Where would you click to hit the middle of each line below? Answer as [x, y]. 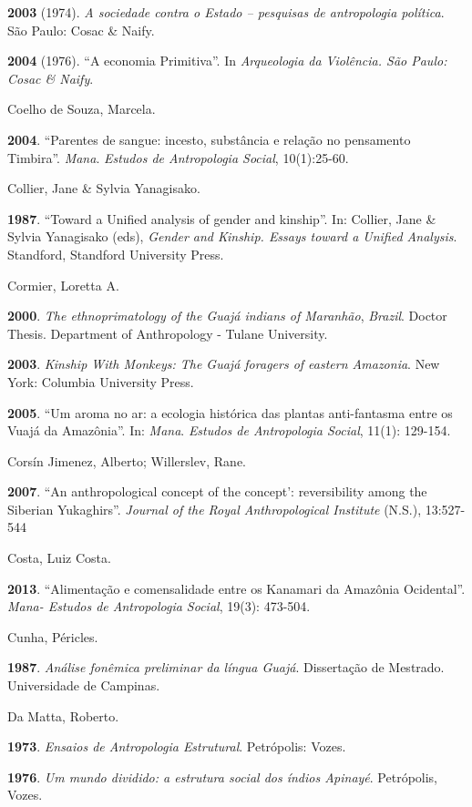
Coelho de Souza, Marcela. [82, 109]
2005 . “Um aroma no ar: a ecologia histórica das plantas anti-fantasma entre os [230, 412]
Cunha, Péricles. [53, 636]
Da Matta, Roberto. [63, 715]
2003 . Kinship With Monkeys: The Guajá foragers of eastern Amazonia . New [224, 364]
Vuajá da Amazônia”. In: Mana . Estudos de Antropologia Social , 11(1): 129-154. [229, 430]
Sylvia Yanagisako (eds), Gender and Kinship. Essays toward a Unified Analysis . [232, 236]
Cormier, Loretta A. [63, 285]
